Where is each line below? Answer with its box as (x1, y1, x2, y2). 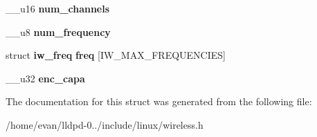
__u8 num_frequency (6, 24, 111, 39)
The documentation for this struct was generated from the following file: (6, 94, 312, 109)
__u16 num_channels (6, 1, 110, 15)
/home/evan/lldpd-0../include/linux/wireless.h (6, 117, 203, 131)
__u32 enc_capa (6, 71, 85, 85)
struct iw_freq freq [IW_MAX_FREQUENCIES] (6, 48, 226, 62)
